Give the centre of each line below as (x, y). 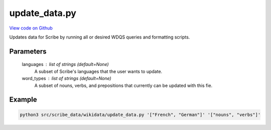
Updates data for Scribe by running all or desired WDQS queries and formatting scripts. (100, 37)
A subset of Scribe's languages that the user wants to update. (98, 71)
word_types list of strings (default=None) (66, 78)
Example (23, 100)
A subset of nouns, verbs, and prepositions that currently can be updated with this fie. (123, 85)
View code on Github (31, 28)
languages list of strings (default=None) (65, 64)
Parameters (28, 51)
